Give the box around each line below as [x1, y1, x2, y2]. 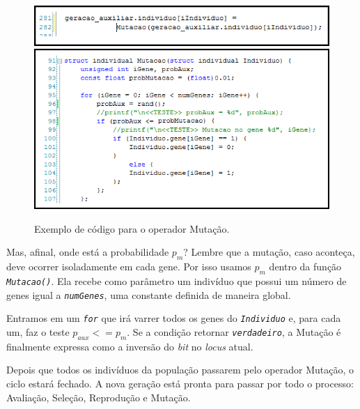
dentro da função [269, 259, 342, 274]
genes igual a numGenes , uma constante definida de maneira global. [6, 287, 291, 302]
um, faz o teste [6, 325, 70, 339]
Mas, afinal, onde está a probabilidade [6, 245, 169, 259]
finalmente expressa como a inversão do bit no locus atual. [6, 339, 253, 353]
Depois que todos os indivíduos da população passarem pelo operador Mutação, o [6, 362, 354, 377]
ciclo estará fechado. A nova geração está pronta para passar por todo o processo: [6, 376, 354, 391]
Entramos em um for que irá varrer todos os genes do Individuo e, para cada [6, 311, 341, 325]
